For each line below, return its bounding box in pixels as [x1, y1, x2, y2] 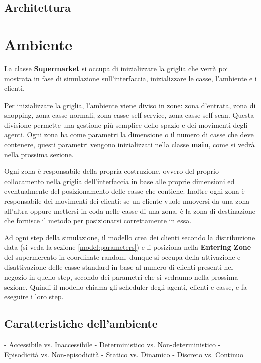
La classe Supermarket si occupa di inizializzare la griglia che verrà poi [4, 63, 228, 73]
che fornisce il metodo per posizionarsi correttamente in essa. [4, 215, 192, 226]
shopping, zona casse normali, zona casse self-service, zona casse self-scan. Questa [4, 110, 254, 120]
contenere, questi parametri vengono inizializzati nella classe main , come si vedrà [4, 139, 255, 150]
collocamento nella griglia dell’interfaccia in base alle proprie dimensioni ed [4, 175, 235, 186]
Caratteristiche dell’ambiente [4, 316, 158, 331]
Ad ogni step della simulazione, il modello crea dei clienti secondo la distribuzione [4, 232, 255, 242]
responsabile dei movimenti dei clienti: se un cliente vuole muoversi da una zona [4, 196, 250, 206]
